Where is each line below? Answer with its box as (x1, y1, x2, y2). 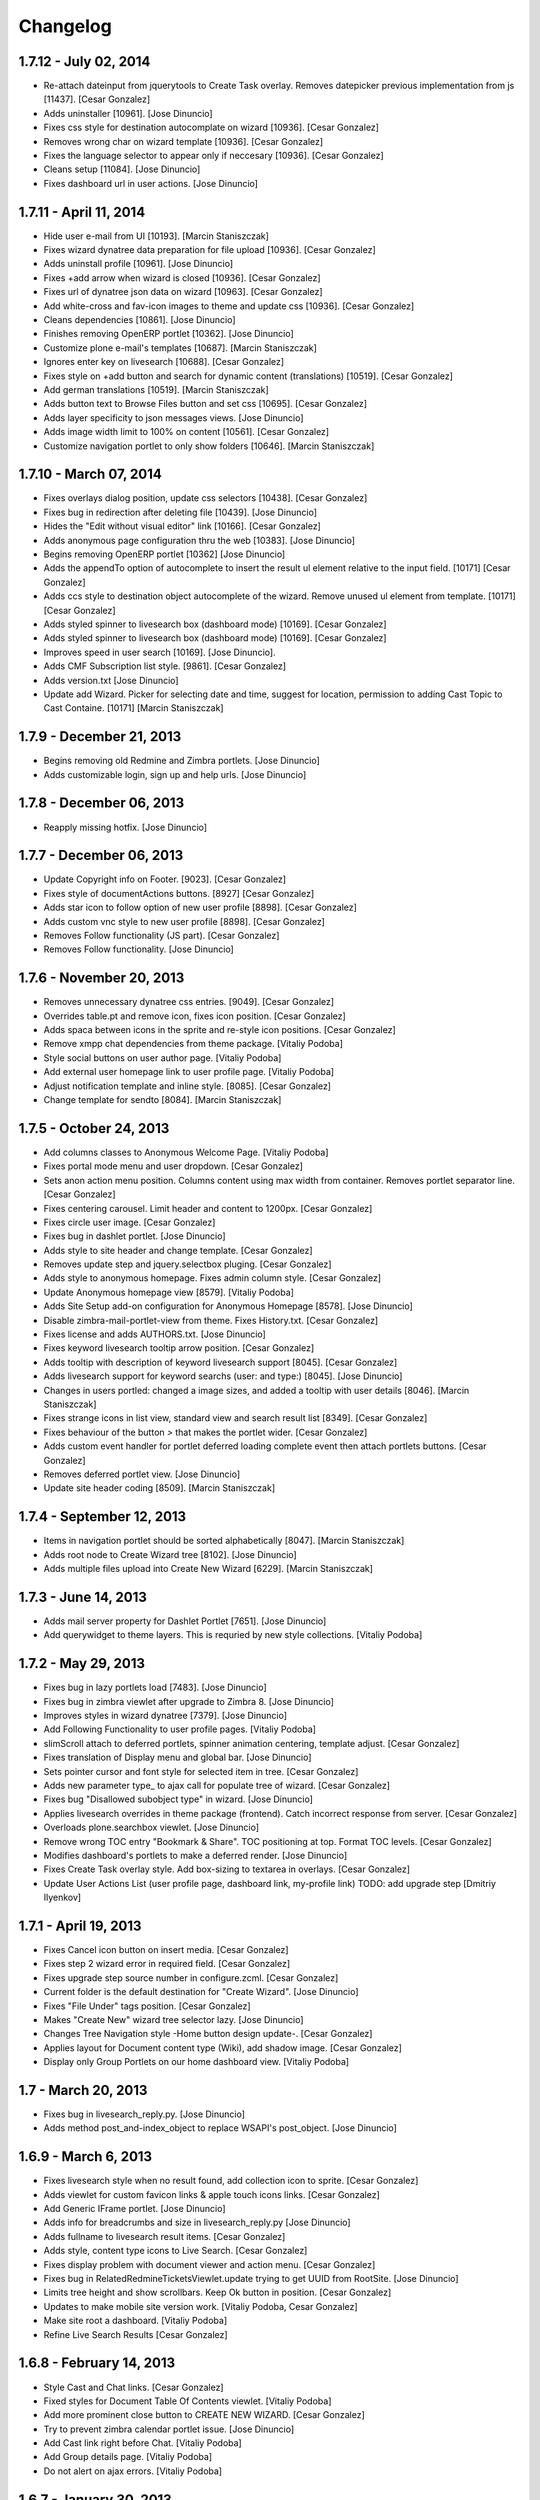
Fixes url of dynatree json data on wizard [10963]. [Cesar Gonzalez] (43, 286, 324, 298)
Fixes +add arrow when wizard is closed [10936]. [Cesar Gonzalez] (43, 271, 321, 284)
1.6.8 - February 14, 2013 (18, 2355, 175, 2372)
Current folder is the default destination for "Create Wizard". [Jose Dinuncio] (43, 1986, 359, 1998)
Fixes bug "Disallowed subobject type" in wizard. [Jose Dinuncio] (43, 1793, 314, 1805)
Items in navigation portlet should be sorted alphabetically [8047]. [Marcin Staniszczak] (43, 1535, 405, 1547)
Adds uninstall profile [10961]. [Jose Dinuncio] (43, 258, 234, 270)
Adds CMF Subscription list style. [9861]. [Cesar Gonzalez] (43, 660, 287, 672)
